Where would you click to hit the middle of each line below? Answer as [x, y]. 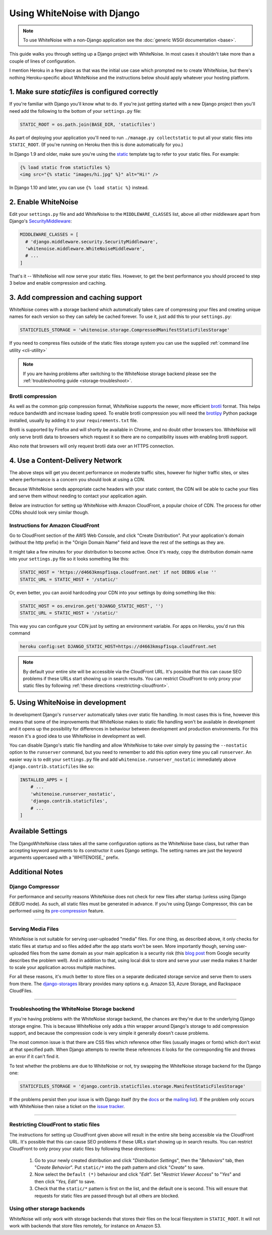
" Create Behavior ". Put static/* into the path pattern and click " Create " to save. [119, 1167]
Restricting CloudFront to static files [55, 1125]
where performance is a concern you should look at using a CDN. [77, 480]
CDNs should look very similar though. [49, 512]
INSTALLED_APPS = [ [44, 780]
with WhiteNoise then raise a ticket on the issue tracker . [67, 1107]
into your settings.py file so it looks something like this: [69, 559]
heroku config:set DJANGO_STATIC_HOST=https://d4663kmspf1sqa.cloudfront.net [118, 647]
